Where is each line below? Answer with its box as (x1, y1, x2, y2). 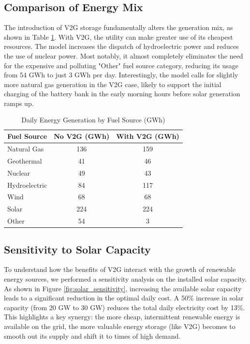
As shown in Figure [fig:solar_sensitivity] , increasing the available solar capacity (4, 283, 242, 293)
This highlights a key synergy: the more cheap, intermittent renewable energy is (4, 312, 240, 322)
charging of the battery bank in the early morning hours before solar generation (4, 89, 240, 99)
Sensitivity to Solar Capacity (4, 241, 151, 256)
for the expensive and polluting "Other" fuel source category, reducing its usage (4, 60, 239, 70)
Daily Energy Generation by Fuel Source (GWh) (21, 114, 165, 124)
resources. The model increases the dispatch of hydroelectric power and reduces (4, 41, 239, 51)
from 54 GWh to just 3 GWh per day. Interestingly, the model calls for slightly (4, 70, 238, 80)
